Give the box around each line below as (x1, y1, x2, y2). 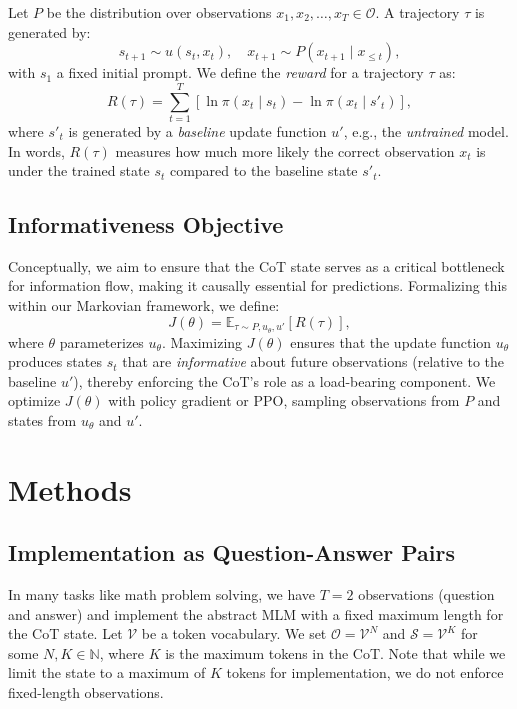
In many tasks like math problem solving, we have (8, 584, 316, 605)
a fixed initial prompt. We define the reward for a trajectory (56, 62, 424, 83)
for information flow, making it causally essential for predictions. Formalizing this (8, 275, 507, 296)
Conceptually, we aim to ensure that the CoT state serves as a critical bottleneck (8, 255, 505, 276)
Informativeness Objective (8, 209, 284, 240)
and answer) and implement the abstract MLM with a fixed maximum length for (8, 603, 504, 624)
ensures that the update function (290, 331, 492, 352)
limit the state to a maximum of (8, 662, 206, 683)
